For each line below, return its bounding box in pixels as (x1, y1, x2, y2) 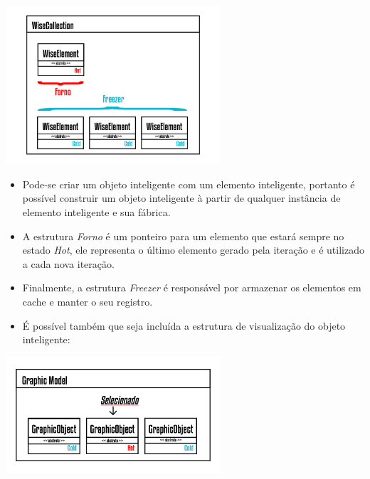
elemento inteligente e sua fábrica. (22, 205, 171, 220)
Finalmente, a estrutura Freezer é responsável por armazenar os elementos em (22, 280, 361, 295)
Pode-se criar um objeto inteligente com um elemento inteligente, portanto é (22, 176, 355, 191)
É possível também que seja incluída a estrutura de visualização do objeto (22, 318, 346, 333)
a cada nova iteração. (22, 256, 115, 271)
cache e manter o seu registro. (22, 294, 153, 308)
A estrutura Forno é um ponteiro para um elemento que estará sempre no (22, 228, 344, 243)
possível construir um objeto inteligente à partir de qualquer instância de (22, 190, 341, 205)
